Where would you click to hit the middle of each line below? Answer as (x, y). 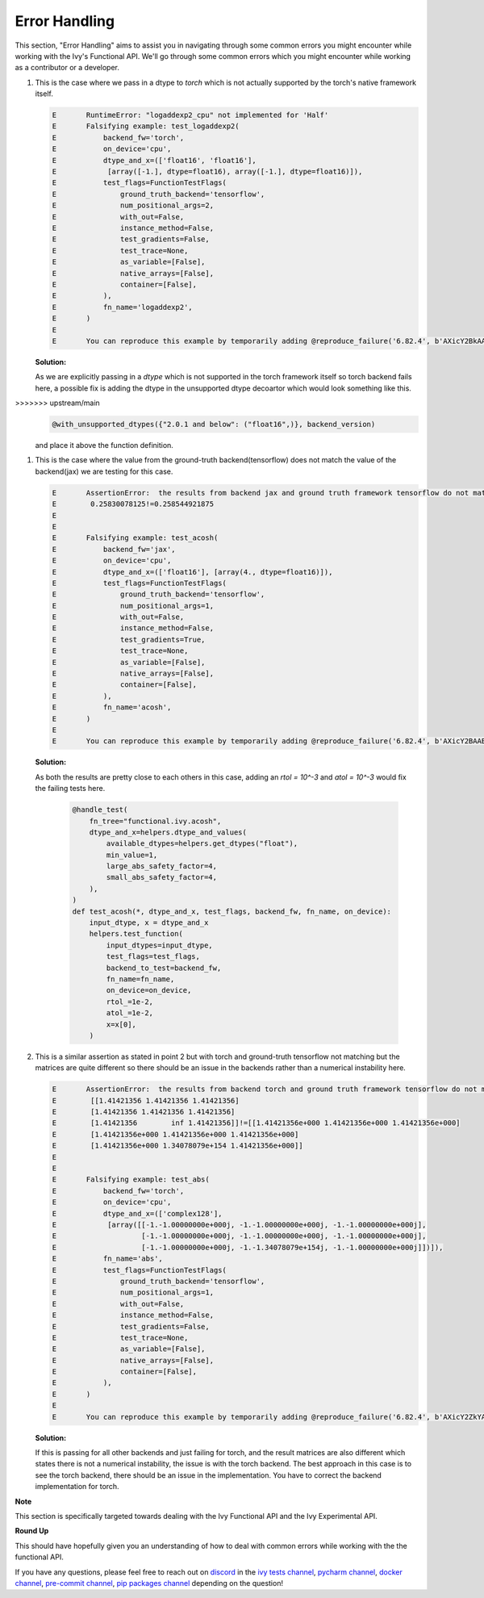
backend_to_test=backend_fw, (164, 968)
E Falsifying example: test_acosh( (135, 538)
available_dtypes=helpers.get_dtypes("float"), (202, 844)
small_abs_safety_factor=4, (162, 877)
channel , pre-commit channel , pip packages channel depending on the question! (149, 1583)
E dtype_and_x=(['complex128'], (137, 1213)
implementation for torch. (77, 1487)
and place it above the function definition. (104, 446)
